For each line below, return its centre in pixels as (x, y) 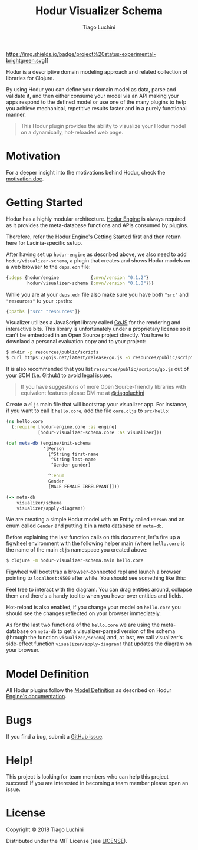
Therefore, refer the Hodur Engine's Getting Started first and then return (94, 237)
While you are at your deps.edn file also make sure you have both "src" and (97, 294)
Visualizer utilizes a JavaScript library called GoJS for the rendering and (93, 323)
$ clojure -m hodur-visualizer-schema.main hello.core (75, 561)
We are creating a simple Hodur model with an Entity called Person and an (95, 520)
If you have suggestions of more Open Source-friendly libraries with (103, 387)
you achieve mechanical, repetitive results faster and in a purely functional (96, 108)
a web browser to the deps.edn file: (48, 267)
